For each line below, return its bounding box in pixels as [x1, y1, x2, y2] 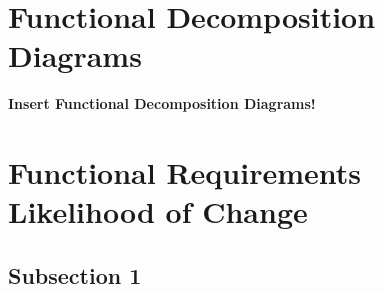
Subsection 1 [8, 259, 142, 290]
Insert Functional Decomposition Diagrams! [8, 93, 316, 114]
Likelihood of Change [8, 191, 308, 232]
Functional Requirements [8, 152, 361, 193]
